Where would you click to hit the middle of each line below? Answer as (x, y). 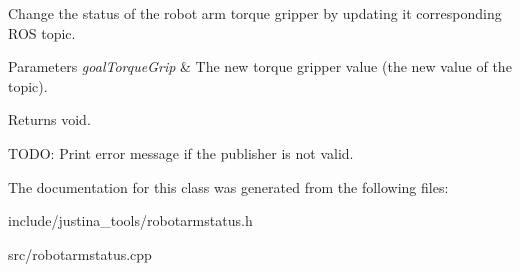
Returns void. (49, 119)
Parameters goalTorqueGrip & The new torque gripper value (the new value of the (260, 66)
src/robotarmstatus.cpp (80, 253)
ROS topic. (42, 32)
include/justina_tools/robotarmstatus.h (130, 220)
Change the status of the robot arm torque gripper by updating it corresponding (255, 13)
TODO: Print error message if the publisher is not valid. (181, 152)
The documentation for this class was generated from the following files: (228, 186)
